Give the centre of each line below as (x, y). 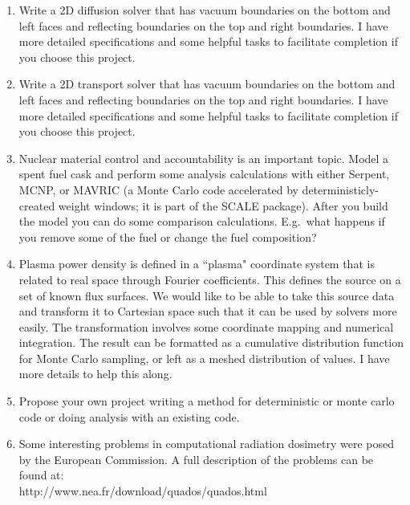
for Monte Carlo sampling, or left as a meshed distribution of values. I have (204, 358)
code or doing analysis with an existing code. (129, 416)
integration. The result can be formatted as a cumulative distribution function (211, 342)
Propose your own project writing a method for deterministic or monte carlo (207, 401)
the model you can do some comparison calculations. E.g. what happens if (202, 221)
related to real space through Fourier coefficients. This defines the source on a (210, 279)
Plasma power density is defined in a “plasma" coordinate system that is (197, 264)
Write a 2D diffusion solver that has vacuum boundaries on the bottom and (205, 10)
